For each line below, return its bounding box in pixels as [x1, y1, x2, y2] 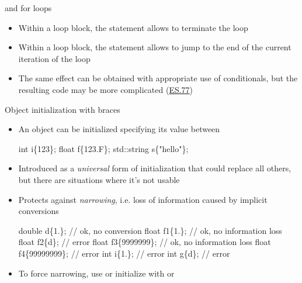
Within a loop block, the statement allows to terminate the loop [18, 21, 248, 33]
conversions [18, 205, 59, 217]
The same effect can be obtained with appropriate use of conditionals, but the [18, 72, 298, 84]
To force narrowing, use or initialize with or [18, 267, 175, 279]
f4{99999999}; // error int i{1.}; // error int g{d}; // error [18, 247, 230, 259]
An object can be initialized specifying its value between [18, 123, 220, 135]
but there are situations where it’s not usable [18, 173, 180, 185]
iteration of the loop [18, 52, 91, 64]
